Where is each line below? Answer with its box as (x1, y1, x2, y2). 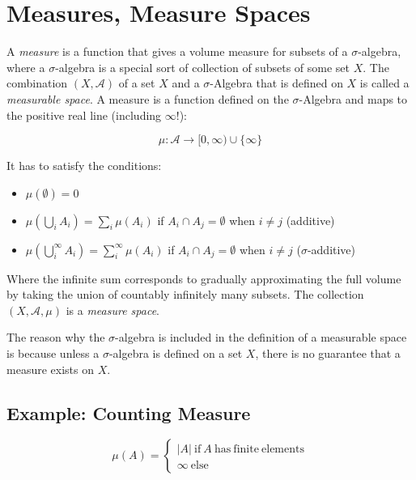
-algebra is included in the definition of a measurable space (115, 329, 407, 346)
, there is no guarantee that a (255, 345, 401, 362)
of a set (118, 74, 155, 91)
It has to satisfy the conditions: (6, 157, 162, 174)
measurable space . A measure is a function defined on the (6, 90, 289, 107)
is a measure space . (66, 301, 160, 318)
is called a (359, 74, 410, 91)
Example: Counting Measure (6, 400, 251, 425)
